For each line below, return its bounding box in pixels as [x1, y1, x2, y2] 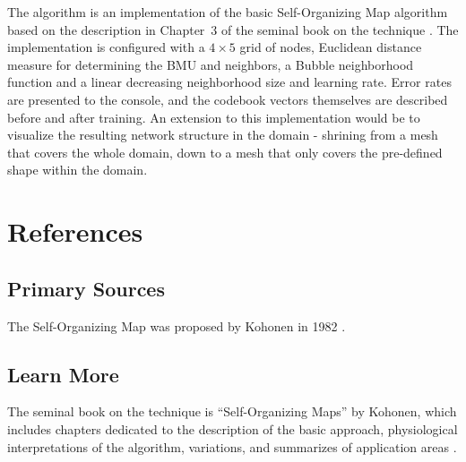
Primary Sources [7, 274, 165, 302]
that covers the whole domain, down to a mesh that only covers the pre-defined [7, 142, 443, 161]
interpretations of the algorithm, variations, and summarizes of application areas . [7, 437, 457, 456]
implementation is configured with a [7, 38, 205, 56]
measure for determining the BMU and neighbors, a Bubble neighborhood [7, 55, 414, 73]
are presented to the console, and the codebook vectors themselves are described [7, 90, 448, 108]
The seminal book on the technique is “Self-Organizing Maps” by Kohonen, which [7, 402, 457, 421]
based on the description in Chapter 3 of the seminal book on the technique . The [7, 20, 459, 38]
